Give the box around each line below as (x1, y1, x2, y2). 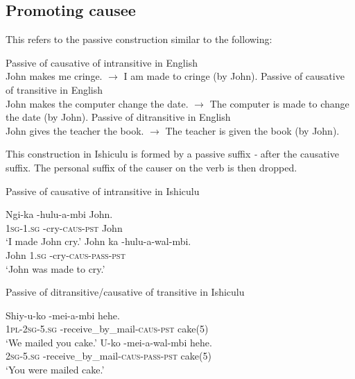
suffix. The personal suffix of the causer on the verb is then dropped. (6, 160, 297, 174)
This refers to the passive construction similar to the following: (6, 32, 272, 47)
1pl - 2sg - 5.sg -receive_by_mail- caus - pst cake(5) (6, 321, 209, 336)
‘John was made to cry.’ (6, 261, 105, 276)
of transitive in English (6, 82, 103, 96)
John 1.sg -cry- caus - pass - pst (6, 247, 125, 262)
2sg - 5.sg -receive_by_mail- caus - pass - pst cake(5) (6, 348, 211, 363)
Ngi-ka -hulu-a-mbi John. (6, 207, 113, 221)
